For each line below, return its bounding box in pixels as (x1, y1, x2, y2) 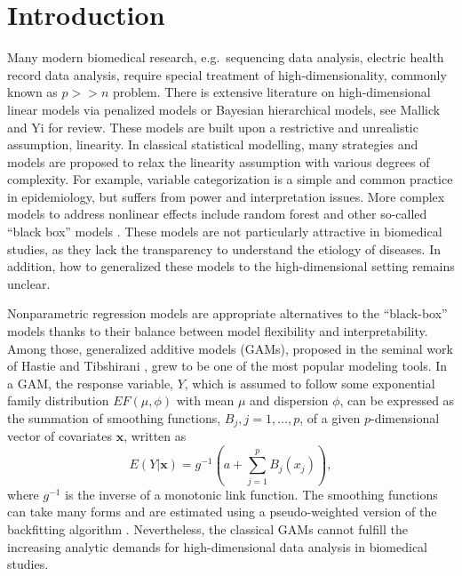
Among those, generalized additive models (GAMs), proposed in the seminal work (7, 339, 453, 357)
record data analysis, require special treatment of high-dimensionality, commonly (7, 65, 447, 84)
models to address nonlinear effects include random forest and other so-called (7, 204, 427, 223)
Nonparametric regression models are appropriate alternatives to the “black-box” (7, 304, 448, 323)
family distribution (7, 391, 109, 410)
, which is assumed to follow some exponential (184, 373, 435, 392)
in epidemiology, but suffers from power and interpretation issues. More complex (7, 187, 445, 205)
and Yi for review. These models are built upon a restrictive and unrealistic (7, 117, 418, 136)
